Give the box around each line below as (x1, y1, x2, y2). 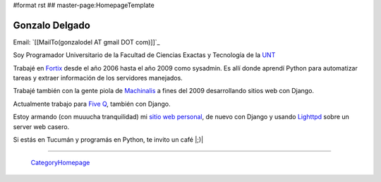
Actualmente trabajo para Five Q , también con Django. (13, 99, 171, 108)
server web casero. (13, 122, 70, 131)
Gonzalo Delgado (13, 19, 91, 31)
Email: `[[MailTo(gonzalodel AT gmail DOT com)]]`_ (13, 37, 160, 46)
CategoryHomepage (30, 159, 90, 167)
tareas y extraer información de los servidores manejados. (13, 74, 183, 83)
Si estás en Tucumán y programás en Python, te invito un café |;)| (13, 135, 204, 144)
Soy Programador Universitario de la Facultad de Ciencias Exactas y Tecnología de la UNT (13, 51, 276, 59)
